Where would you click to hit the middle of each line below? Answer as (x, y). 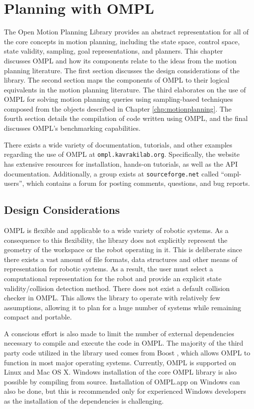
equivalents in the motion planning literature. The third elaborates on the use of (125, 89)
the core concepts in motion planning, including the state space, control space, (122, 41)
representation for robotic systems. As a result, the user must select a (109, 269)
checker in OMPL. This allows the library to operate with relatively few (112, 298)
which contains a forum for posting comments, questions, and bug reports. (138, 183)
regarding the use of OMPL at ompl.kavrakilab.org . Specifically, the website (122, 154)
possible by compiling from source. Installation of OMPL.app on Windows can (122, 381)
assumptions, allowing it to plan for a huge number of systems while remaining (123, 307)
